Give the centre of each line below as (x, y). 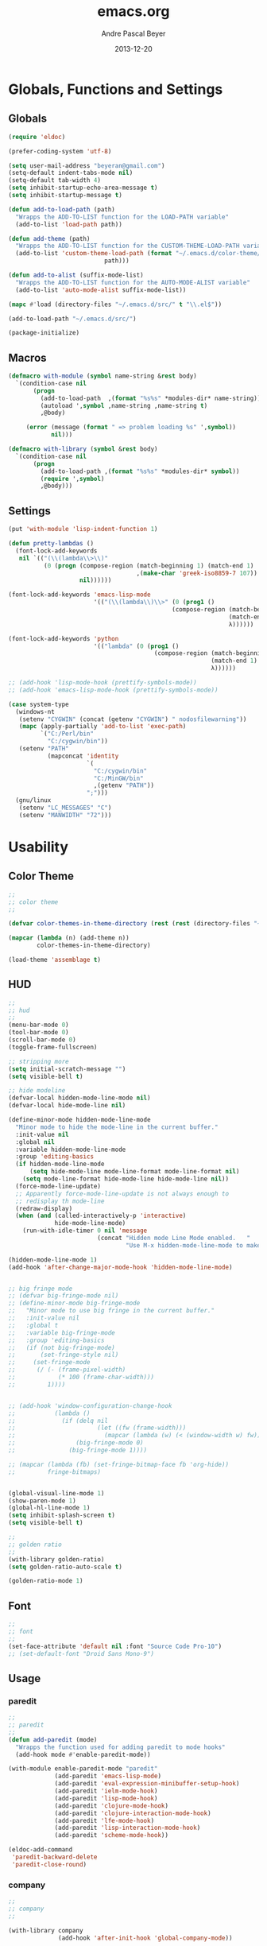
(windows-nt (35, 711)
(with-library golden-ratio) (56, 1559)
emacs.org (133, 12)
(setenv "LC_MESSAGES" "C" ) (65, 808)
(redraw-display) (44, 1208)
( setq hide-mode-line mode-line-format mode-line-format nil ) (134, 1172)
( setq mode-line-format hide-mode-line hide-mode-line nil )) (126, 1179)
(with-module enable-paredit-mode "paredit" (83, 1769)
